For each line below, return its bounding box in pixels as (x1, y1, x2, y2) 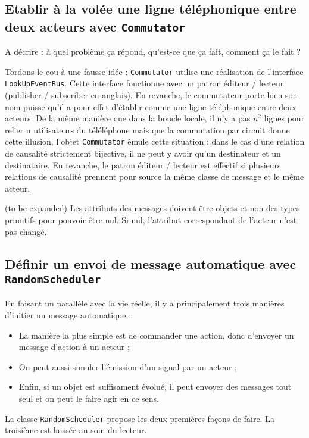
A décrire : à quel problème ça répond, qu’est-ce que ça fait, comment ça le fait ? (5, 45, 301, 58)
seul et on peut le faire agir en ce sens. (18, 392, 159, 404)
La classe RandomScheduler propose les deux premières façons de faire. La (5, 412, 274, 424)
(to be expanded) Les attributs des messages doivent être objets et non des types (5, 202, 300, 214)
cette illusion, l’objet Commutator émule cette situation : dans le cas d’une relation (5, 135, 305, 148)
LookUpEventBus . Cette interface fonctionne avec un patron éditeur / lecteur (5, 77, 284, 89)
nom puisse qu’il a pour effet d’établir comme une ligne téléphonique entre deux (5, 100, 296, 112)
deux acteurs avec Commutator (5, 17, 185, 35)
